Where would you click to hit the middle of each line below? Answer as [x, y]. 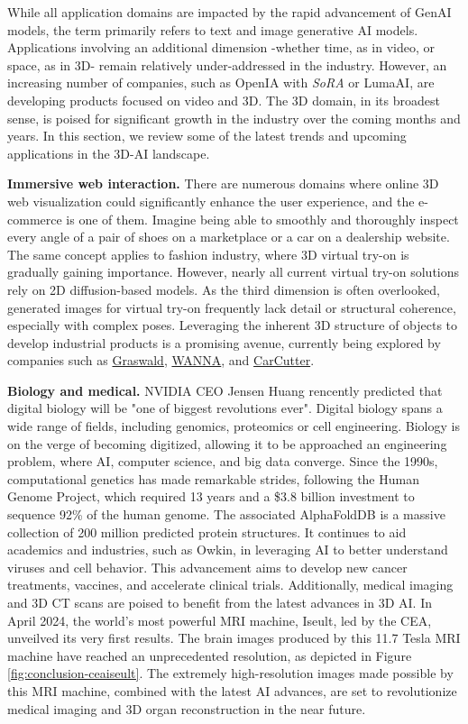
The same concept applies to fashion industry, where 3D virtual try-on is [208, 254]
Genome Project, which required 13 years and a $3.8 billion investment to [211, 496]
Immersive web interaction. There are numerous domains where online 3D [223, 183]
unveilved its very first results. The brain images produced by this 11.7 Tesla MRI [234, 638]
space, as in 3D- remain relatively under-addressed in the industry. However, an [227, 64]
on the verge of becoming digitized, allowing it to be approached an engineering [227, 443]
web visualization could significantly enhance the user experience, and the [211, 201]
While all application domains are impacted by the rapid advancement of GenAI [229, 12]
